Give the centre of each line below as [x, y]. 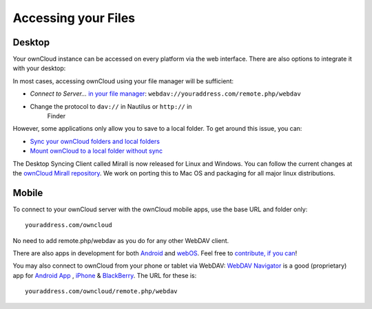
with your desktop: [39, 68]
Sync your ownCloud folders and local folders [95, 141]
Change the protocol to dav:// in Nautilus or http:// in [111, 106]
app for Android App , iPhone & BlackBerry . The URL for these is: [105, 275]
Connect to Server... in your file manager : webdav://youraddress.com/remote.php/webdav [165, 94]
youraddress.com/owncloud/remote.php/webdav [102, 291]
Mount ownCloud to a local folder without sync [96, 151]
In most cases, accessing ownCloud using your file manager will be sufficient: [123, 81]
